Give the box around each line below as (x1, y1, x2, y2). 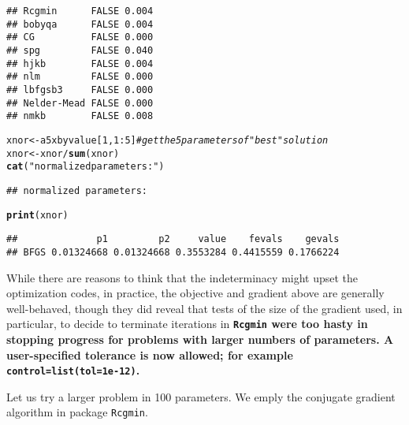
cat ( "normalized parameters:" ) (6, 161, 165, 173)
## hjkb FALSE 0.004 (6, 58, 154, 69)
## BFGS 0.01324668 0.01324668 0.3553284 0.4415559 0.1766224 (6, 246, 340, 258)
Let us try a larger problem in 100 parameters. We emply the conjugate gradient (6, 388, 396, 404)
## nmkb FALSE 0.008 (6, 110, 154, 122)
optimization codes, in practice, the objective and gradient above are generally (6, 285, 385, 301)
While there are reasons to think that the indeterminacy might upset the (6, 269, 359, 285)
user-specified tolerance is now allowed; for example (6, 346, 293, 363)
